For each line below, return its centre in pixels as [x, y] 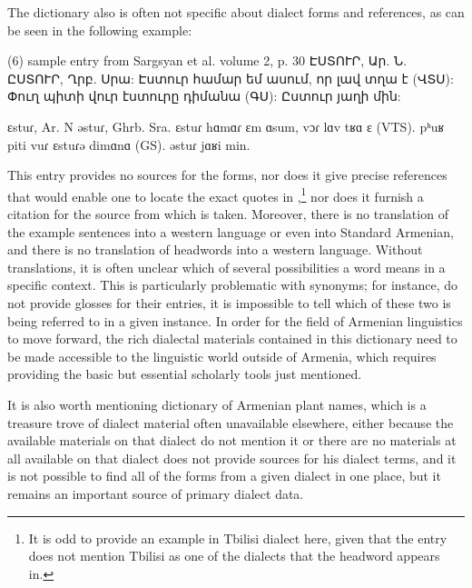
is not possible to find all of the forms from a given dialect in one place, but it [224, 476]
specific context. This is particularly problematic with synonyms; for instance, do [233, 285]
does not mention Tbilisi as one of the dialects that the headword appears [234, 556]
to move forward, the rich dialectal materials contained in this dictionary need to [232, 339]
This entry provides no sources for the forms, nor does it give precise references [227, 175]
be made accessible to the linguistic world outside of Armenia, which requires [222, 356]
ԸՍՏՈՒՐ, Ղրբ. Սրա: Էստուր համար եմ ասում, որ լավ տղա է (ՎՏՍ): [231, 78]
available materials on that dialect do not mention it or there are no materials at [232, 440]
